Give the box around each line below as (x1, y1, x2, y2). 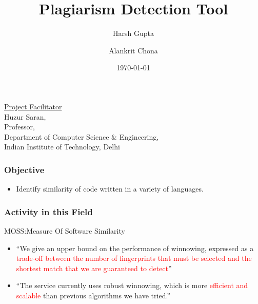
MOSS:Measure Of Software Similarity (4, 225, 125, 236)
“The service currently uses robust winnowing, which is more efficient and (16, 280, 248, 291)
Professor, (4, 121, 35, 132)
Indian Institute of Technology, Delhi (4, 141, 120, 152)
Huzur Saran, (4, 111, 46, 122)
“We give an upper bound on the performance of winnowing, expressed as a (16, 242, 254, 253)
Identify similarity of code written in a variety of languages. (16, 183, 204, 194)
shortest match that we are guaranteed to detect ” (16, 262, 172, 273)
